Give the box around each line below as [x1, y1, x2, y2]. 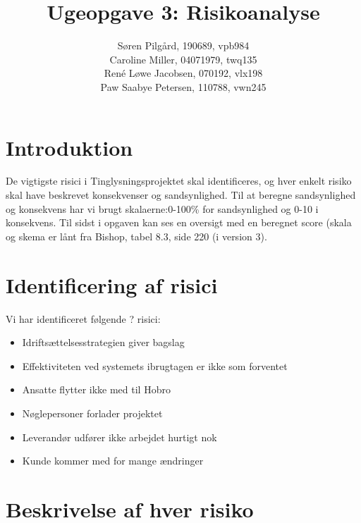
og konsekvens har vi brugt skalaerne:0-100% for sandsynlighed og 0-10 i [6, 201, 319, 216]
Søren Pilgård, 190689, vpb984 [117, 38, 250, 53]
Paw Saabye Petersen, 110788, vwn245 [100, 79, 267, 94]
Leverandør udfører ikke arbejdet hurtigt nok [22, 429, 217, 444]
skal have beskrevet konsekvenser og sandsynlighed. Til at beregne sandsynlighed [6, 187, 356, 202]
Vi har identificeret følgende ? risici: [6, 311, 161, 326]
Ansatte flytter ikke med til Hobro [22, 382, 171, 397]
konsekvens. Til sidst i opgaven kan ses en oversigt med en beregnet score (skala [6, 215, 352, 230]
